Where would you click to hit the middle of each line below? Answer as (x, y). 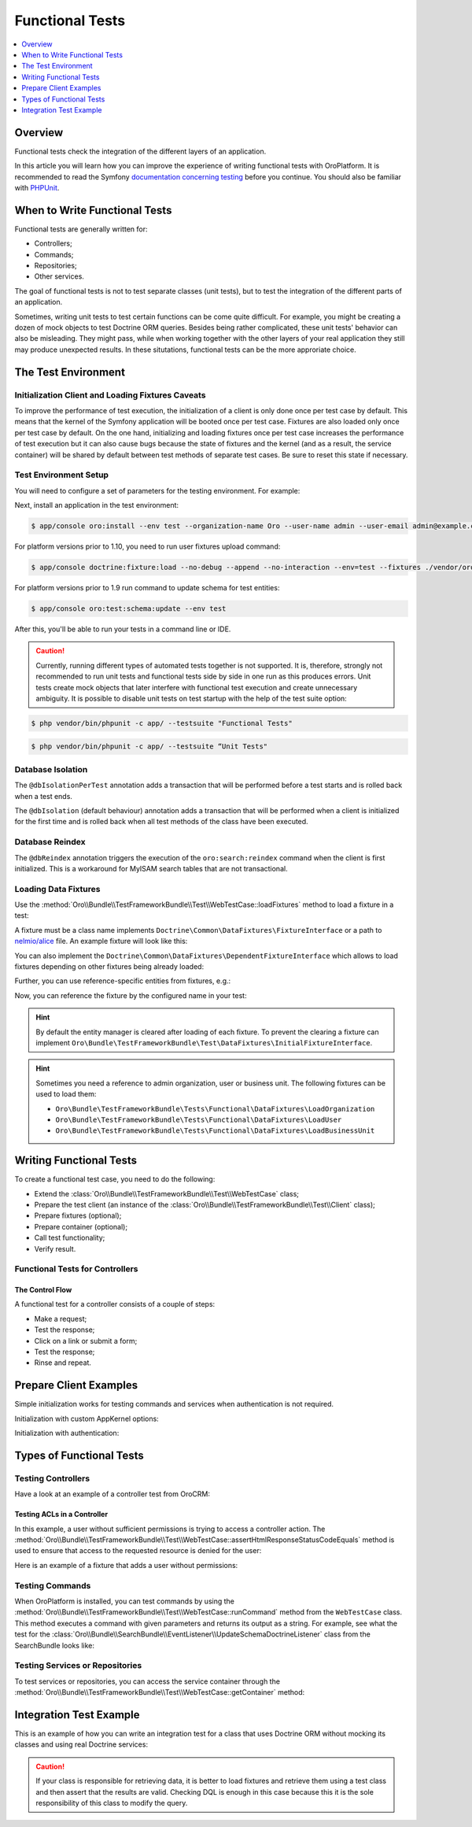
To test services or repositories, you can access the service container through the (147, 1681)
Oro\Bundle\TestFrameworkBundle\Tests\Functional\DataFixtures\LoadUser (199, 1119)
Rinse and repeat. (63, 1363)
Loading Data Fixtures (57, 889)
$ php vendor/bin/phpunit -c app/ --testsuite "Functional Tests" (162, 723)
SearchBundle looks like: (54, 1645)
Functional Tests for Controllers (76, 1269)
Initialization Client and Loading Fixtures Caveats (110, 395)
